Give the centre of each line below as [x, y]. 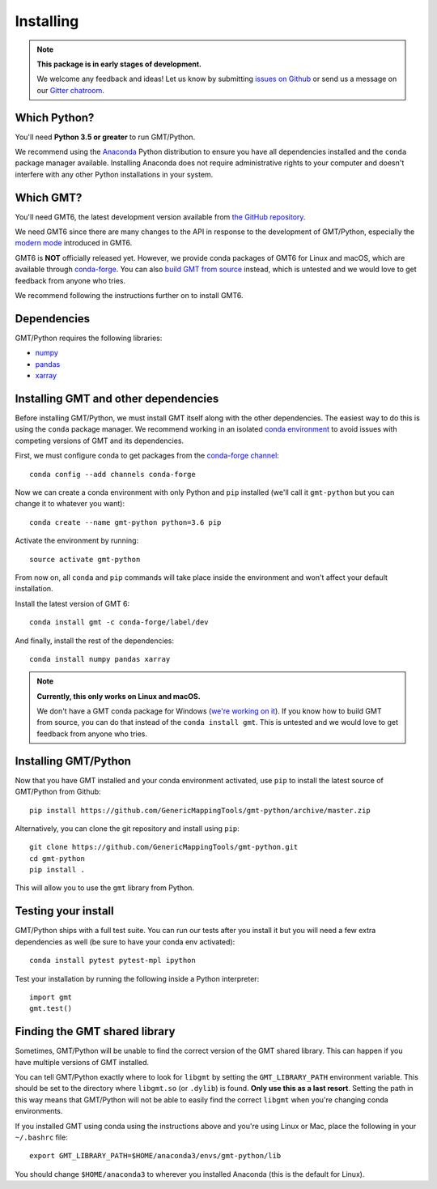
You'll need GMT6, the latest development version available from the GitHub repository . [160, 217]
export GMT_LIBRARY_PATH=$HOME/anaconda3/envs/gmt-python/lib [155, 1156]
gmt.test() [51, 1009]
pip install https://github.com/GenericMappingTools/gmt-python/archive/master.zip [200, 810]
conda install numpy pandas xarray [100, 659]
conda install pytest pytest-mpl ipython [112, 961]
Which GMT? [49, 197]
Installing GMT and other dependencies [117, 398]
